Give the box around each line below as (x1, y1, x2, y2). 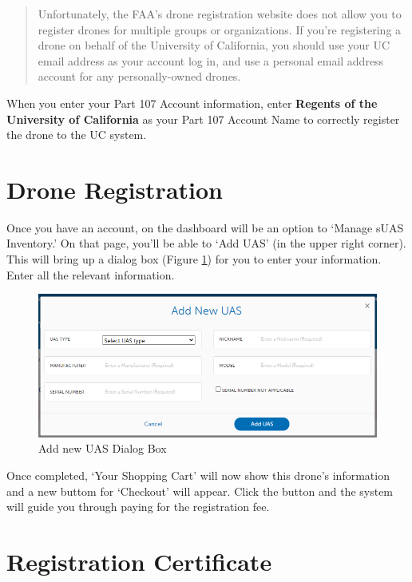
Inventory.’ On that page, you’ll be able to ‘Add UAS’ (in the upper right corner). (6, 235, 406, 251)
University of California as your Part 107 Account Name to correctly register (6, 110, 400, 127)
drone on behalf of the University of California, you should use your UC (38, 37, 390, 53)
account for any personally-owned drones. (38, 68, 241, 85)
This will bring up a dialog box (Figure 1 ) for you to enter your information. (6, 251, 382, 267)
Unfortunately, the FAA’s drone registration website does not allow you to (38, 6, 402, 22)
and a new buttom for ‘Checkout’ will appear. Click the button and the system (6, 482, 394, 499)
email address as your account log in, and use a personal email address (38, 52, 384, 69)
